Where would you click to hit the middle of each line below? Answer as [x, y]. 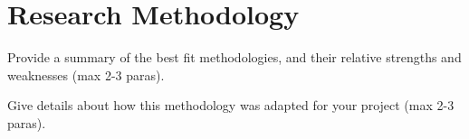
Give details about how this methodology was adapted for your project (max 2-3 [231, 105]
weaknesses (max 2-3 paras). [86, 74]
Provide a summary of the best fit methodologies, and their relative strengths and [234, 57]
